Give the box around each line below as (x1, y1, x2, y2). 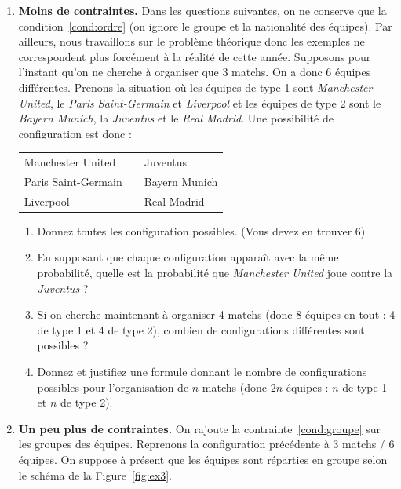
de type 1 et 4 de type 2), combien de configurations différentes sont (37, 321, 365, 338)
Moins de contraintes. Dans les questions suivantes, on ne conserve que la (18, 2, 387, 18)
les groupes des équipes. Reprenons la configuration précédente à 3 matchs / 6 (18, 436, 395, 452)
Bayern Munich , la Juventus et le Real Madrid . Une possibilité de (18, 110, 334, 126)
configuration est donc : (18, 125, 132, 141)
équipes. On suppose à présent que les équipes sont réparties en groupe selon (18, 451, 388, 467)
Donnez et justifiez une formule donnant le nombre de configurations (37, 363, 367, 380)
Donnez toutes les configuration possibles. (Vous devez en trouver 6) (37, 222, 366, 239)
